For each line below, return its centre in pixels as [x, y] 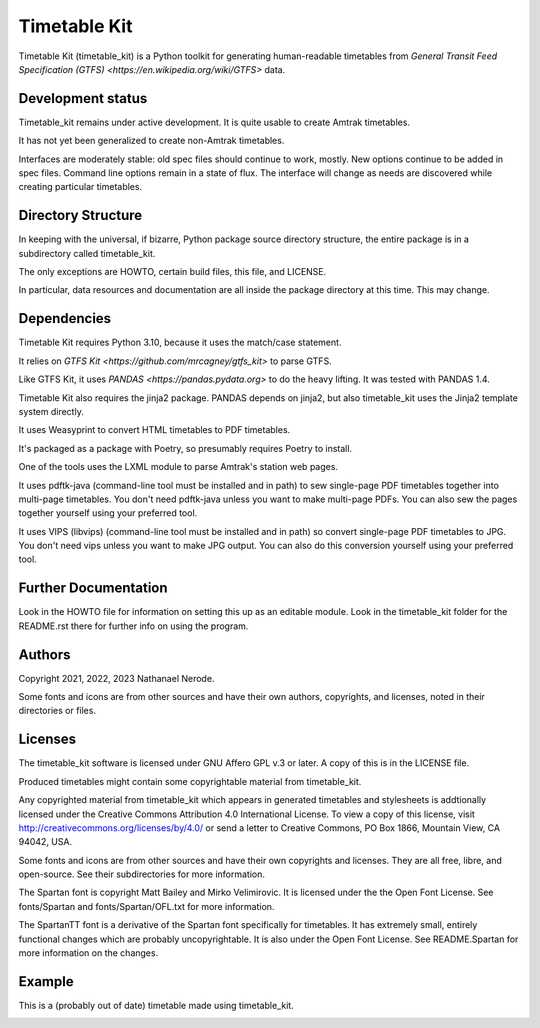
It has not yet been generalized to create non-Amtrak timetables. [151, 141]
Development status [83, 98]
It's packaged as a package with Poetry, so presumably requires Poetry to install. [185, 448]
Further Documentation [93, 588]
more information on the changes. [88, 953]
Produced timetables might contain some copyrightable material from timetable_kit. [190, 781]
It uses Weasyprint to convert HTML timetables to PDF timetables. [154, 430]
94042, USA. [45, 842]
